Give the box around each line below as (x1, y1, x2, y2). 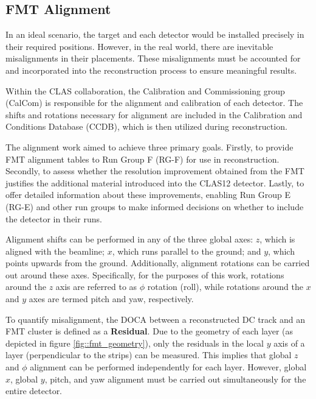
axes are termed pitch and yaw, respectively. (29, 292, 194, 305)
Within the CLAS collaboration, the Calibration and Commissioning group (5, 84, 285, 97)
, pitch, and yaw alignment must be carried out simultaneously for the (44, 372, 306, 385)
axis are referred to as (55, 280, 137, 293)
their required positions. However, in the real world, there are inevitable (5, 40, 273, 52)
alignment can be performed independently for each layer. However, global (30, 361, 307, 373)
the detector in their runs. (5, 212, 102, 225)
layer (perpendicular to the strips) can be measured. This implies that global (5, 348, 292, 361)
